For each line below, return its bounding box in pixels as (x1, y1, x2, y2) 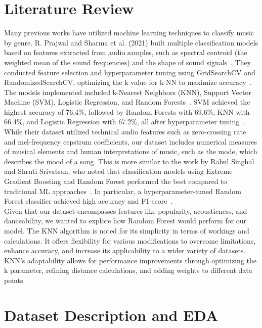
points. (4, 274, 25, 285)
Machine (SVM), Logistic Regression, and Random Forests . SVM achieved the (4, 97, 250, 107)
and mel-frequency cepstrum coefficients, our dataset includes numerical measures (4, 136, 257, 147)
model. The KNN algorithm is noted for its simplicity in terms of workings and (4, 225, 249, 236)
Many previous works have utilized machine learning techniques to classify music (4, 27, 254, 38)
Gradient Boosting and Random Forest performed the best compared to (4, 176, 227, 186)
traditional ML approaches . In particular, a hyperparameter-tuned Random (4, 185, 242, 196)
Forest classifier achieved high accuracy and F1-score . (4, 196, 173, 206)
